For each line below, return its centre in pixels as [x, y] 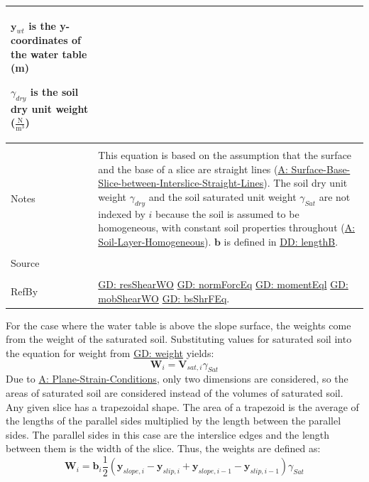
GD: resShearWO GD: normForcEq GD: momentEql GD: [223, 284]
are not [335, 196]
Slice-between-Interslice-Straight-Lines [181, 183]
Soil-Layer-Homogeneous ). [155, 241]
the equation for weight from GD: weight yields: [110, 352]
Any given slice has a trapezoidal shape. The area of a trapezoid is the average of [182, 406]
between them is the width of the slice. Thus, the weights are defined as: [163, 448]
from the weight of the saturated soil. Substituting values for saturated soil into [179, 339]
